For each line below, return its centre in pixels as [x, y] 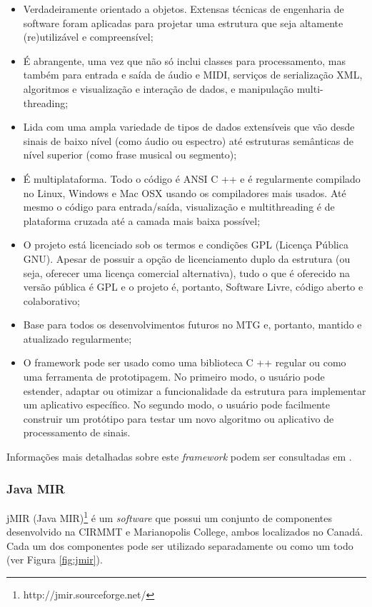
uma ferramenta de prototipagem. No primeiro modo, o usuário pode [174, 377]
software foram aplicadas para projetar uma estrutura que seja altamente [183, 22]
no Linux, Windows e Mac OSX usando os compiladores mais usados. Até [185, 192]
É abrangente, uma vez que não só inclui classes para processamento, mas [184, 60]
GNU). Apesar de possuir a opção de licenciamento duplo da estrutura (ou [187, 258]
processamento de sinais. [77, 432]
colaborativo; [51, 300]
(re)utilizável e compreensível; [88, 37]
